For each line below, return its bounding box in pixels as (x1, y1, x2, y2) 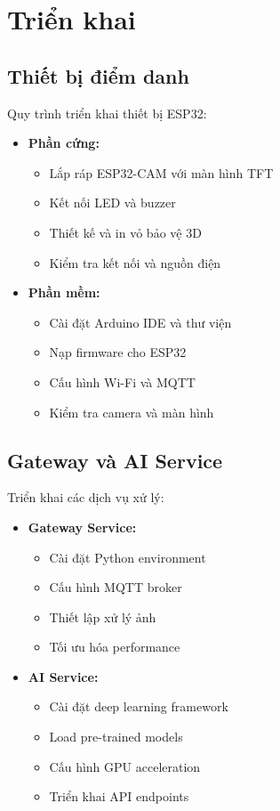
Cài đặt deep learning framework (49, 697, 228, 716)
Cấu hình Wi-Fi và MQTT (49, 372, 196, 391)
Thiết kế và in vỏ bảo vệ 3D (49, 223, 202, 241)
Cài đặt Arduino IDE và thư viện (49, 312, 232, 331)
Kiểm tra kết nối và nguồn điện (49, 253, 221, 272)
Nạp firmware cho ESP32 (49, 343, 187, 361)
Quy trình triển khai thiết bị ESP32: (7, 103, 207, 122)
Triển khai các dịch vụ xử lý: (7, 488, 164, 507)
